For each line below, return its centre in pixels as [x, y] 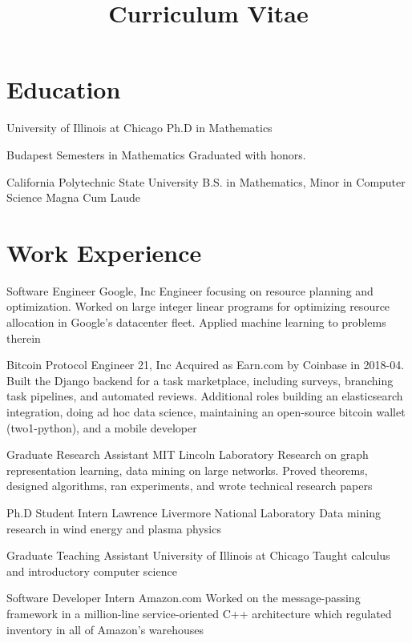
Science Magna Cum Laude [74, 197]
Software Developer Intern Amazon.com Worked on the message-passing [184, 598]
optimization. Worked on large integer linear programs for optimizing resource [198, 306]
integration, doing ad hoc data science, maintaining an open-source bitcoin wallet [206, 411]
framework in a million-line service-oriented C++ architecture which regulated [199, 613]
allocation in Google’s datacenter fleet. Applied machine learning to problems [196, 322]
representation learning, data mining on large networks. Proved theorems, [187, 470]
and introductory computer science [92, 571]
